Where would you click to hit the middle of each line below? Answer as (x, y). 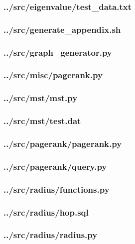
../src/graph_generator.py (58, 52)
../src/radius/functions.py (57, 189)
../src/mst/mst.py (41, 98)
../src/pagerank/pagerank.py (63, 143)
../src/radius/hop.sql (46, 212)
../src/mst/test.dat (42, 121)
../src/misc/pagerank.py (53, 75)
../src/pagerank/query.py (55, 166)
